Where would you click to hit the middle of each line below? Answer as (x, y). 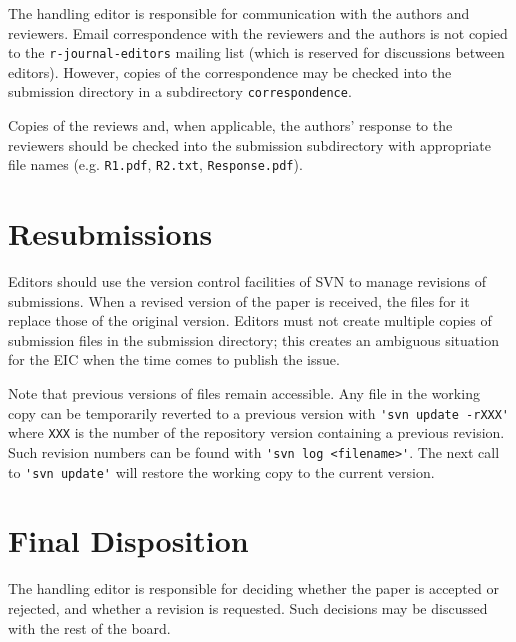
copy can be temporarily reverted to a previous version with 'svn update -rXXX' (259, 412)
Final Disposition (128, 540)
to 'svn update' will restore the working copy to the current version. (221, 471)
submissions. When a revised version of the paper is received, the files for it (239, 300)
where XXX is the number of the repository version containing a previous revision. (256, 432)
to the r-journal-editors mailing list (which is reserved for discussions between (256, 52)
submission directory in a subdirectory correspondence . (180, 91)
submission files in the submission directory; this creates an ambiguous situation (253, 339)
